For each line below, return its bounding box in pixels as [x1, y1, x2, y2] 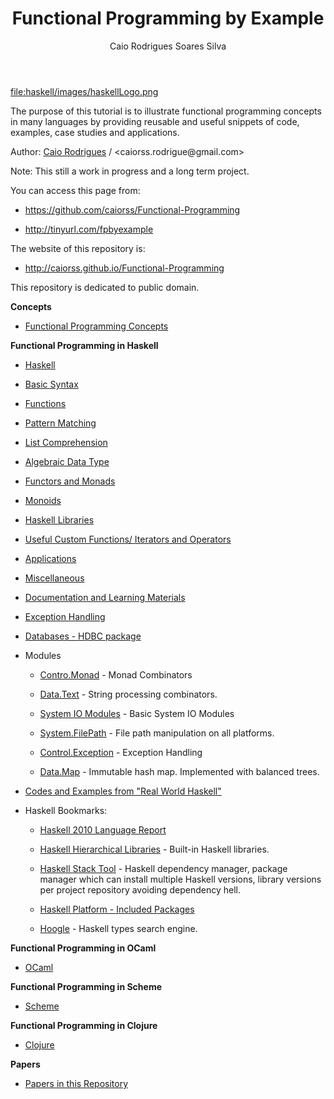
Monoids [24, 494, 62, 506]
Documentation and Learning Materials [24, 591, 186, 603]
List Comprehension [24, 436, 108, 448]
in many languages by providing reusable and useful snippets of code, [10, 115, 300, 127]
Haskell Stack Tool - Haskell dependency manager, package [39, 862, 288, 874]
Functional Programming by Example [11, 7, 325, 30]
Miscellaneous [24, 572, 85, 584]
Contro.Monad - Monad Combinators [39, 668, 193, 681]
